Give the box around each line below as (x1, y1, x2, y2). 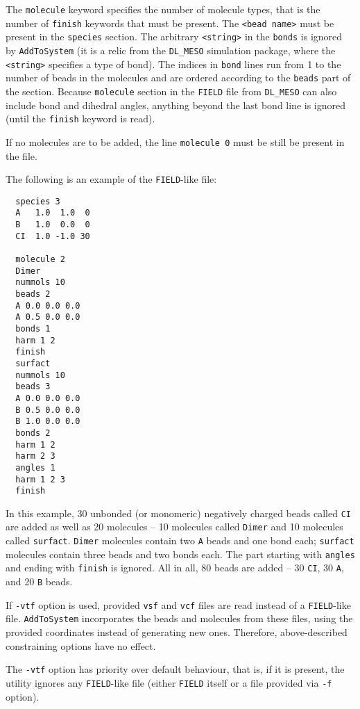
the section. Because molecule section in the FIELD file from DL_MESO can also (6, 83, 337, 98)
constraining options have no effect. (6, 638, 156, 653)
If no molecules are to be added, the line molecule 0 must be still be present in (6, 134, 345, 149)
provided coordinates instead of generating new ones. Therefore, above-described (6, 625, 348, 639)
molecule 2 (15, 254, 65, 265)
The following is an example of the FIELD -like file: (6, 172, 217, 186)
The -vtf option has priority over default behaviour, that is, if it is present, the (6, 662, 345, 676)
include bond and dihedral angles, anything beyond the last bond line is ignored (6, 97, 346, 112)
